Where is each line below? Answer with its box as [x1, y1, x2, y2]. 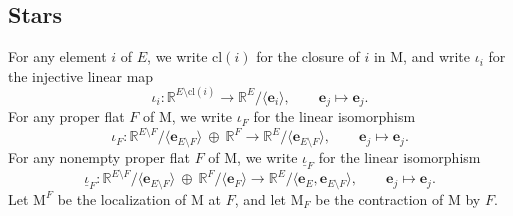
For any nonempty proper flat [8, 146, 190, 167]
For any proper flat [8, 106, 125, 127]
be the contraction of [315, 188, 444, 209]
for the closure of [256, 46, 360, 67]
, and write [403, 46, 471, 67]
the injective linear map [8, 65, 154, 86]
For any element [8, 46, 107, 67]
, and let [234, 188, 287, 209]
